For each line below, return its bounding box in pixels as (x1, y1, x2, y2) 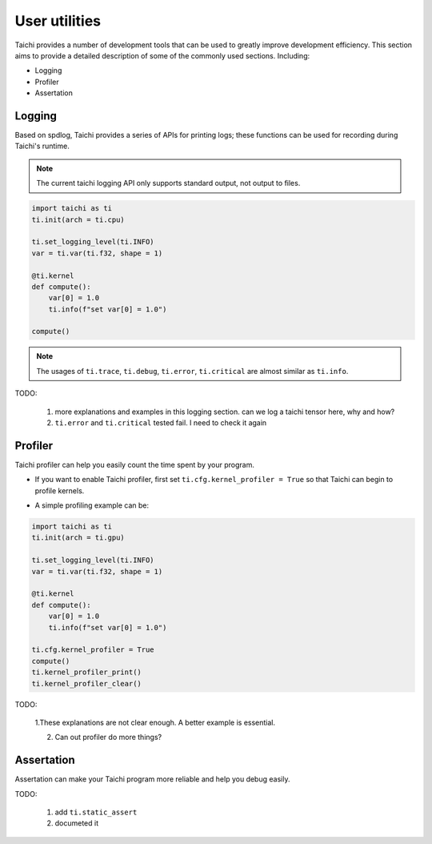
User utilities (14, 12, 102, 30)
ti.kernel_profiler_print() (31, 668, 142, 677)
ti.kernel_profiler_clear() (31, 679, 142, 688)
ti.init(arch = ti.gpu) (31, 533, 126, 542)
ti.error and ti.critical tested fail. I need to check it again (54, 418, 267, 428)
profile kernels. (34, 485, 85, 496)
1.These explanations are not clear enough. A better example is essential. (34, 717, 276, 727)
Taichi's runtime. (14, 141, 70, 151)
